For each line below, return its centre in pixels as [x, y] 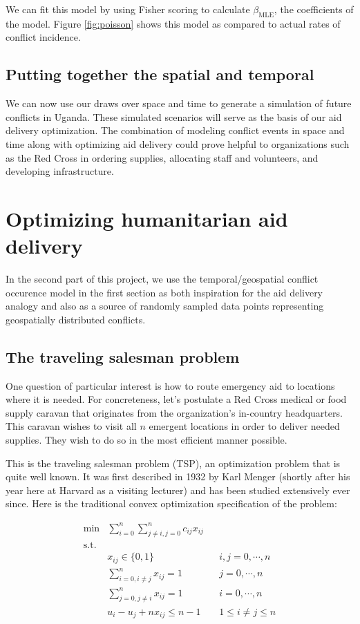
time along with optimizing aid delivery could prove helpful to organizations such [178, 143]
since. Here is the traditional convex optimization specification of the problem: [171, 503]
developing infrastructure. [60, 171]
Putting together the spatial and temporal [160, 74]
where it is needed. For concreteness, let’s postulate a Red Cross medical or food [176, 399]
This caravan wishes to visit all [71, 426]
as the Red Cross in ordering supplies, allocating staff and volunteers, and [162, 157]
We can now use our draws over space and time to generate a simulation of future [179, 103]
